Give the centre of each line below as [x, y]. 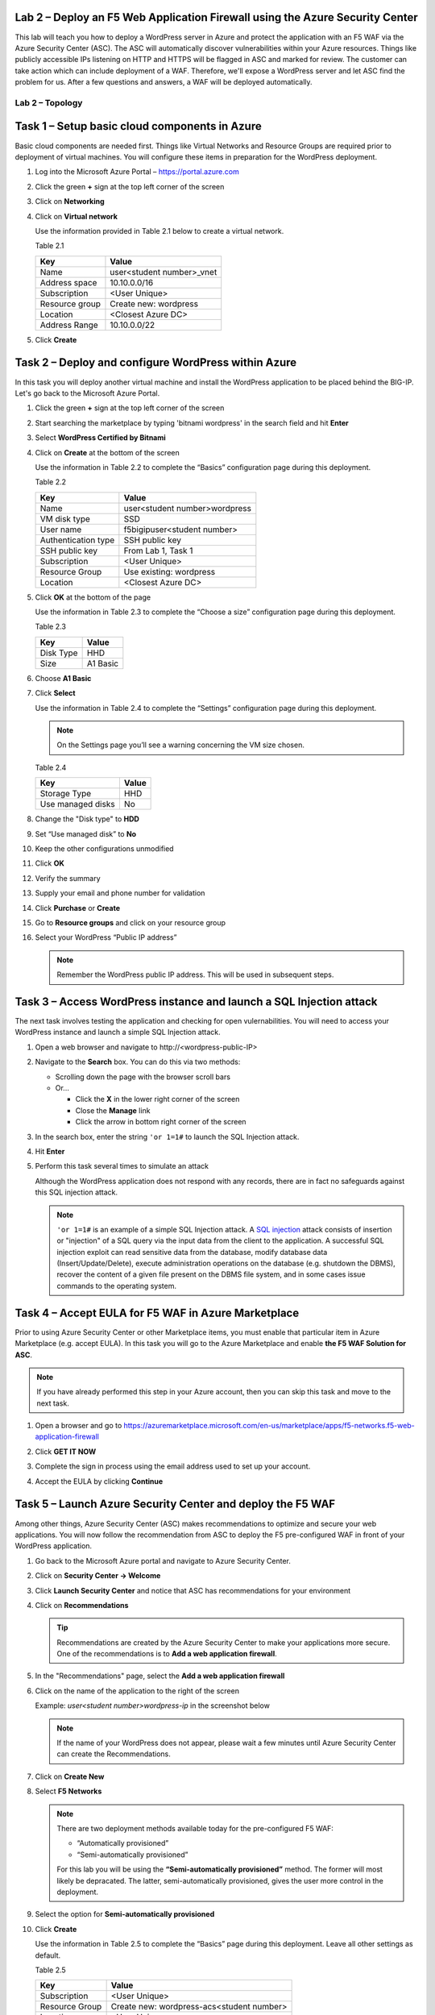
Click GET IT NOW [66, 1452]
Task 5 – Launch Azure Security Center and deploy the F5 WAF [175, 1504]
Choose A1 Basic [63, 678]
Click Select [55, 693]
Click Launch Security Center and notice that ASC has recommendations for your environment [193, 1590]
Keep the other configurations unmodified [104, 849]
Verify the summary [68, 878]
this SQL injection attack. [77, 1192]
